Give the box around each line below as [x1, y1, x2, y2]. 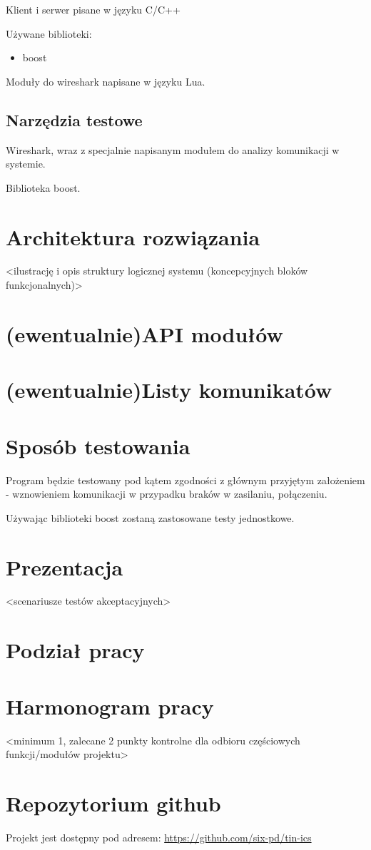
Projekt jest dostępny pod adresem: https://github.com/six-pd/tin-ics [6, 829, 312, 844]
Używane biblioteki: [6, 26, 92, 41]
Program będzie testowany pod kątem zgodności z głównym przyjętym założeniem [6, 472, 365, 487]
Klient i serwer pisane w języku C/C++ [6, 2, 181, 16]
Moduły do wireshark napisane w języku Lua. [6, 73, 205, 88]
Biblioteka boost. [6, 180, 81, 195]
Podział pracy [6, 635, 145, 665]
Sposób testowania [6, 431, 190, 460]
